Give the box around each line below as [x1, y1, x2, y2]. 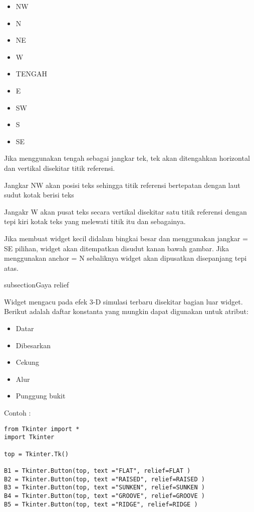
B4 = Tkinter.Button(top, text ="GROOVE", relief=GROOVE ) [4, 492, 205, 499]
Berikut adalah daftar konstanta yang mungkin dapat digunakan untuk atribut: [4, 306, 248, 317]
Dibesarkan [16, 340, 51, 350]
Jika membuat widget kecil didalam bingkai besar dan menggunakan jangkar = [4, 233, 248, 243]
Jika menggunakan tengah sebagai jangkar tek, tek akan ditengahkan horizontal [4, 153, 250, 163]
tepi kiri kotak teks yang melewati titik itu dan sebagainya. [4, 216, 186, 227]
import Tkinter [4, 434, 55, 441]
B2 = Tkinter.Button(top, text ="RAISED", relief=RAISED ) [4, 475, 205, 483]
